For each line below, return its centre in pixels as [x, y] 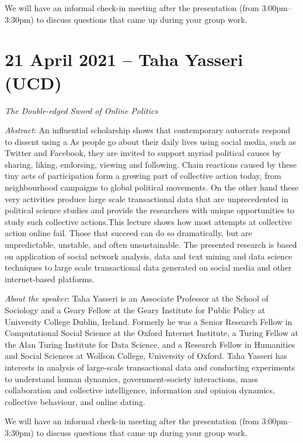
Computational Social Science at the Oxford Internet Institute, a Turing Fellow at [151, 333]
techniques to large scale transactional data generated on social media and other [148, 267]
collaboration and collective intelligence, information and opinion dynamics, [140, 390]
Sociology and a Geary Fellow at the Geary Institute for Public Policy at [135, 310]
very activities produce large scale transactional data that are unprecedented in [147, 198]
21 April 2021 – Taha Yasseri [124, 59]
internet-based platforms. [50, 278]
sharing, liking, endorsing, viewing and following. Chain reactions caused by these [151, 164]
